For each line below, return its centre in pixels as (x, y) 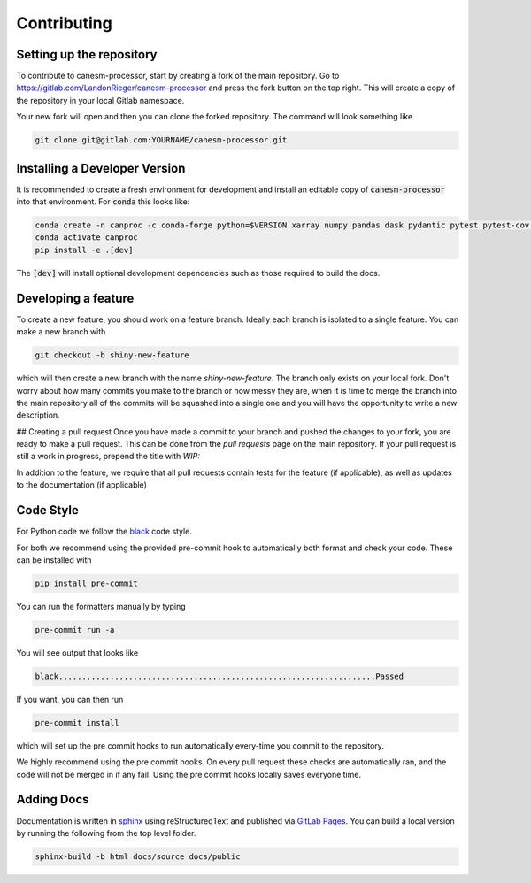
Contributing (64, 23)
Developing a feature (75, 298)
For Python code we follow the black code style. (104, 532)
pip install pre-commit (87, 583)
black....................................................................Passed (219, 676)
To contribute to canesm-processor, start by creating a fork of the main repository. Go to (178, 76)
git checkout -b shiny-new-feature (112, 355)
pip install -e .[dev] (84, 250)
